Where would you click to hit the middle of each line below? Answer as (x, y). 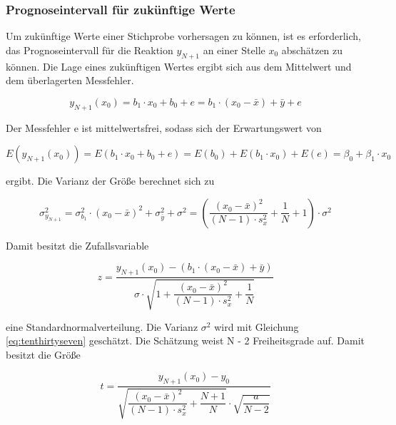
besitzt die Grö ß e (43, 354)
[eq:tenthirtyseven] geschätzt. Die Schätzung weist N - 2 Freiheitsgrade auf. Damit (186, 340)
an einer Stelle (234, 50)
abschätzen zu (312, 50)
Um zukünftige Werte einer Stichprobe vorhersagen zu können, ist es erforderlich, (183, 36)
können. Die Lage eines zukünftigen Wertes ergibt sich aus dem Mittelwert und (179, 66)
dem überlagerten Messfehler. (70, 80)
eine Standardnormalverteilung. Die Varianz (102, 326)
